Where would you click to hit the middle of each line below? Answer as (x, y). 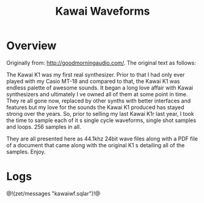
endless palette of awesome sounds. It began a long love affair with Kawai (100, 88)
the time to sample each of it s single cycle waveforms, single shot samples (101, 120)
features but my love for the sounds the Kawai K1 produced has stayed (95, 107)
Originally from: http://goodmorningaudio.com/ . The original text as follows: (101, 63)
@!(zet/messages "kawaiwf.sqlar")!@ (53, 193)
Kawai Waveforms (103, 11)
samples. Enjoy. (26, 151)
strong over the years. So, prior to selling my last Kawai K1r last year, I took (100, 113)
